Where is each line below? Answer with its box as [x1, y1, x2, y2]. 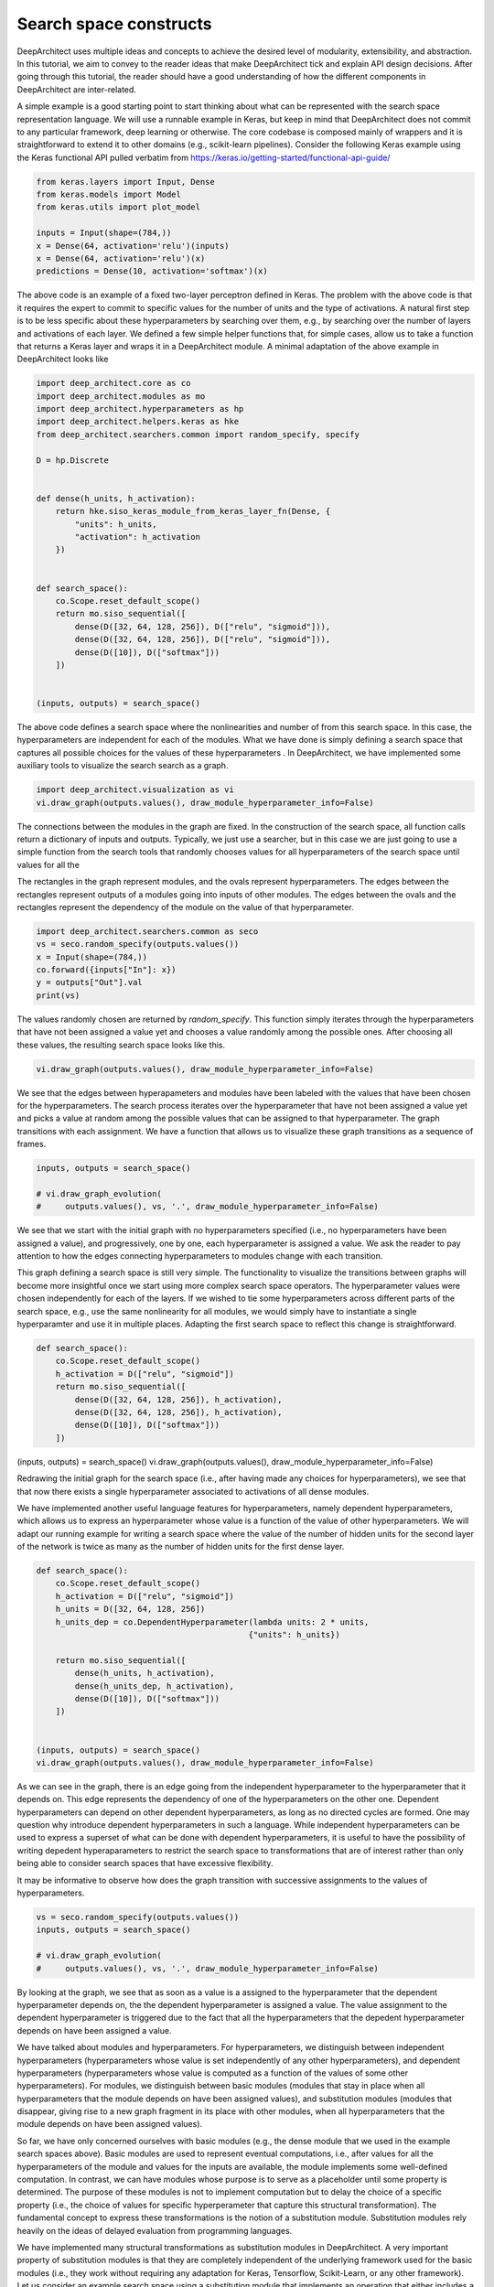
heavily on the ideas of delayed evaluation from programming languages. [16, 2225, 293, 2236]
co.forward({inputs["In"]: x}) [36, 965, 177, 975]
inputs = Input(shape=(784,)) [36, 228, 172, 238]
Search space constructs [16, 14, 212, 34]
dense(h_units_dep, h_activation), [74, 1680, 235, 1691]
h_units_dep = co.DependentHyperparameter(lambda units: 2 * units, [55, 1616, 370, 1627]
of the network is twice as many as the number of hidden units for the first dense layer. [16, 1541, 345, 1552]
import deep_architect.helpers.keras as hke [36, 416, 240, 427]
